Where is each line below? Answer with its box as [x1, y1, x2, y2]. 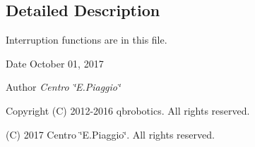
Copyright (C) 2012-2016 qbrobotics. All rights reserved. [6, 103, 250, 117]
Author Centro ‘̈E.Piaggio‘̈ [6, 79, 121, 94]
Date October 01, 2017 [6, 56, 104, 70]
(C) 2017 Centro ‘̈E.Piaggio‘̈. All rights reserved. [6, 127, 215, 141]
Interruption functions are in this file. [6, 32, 167, 47]
